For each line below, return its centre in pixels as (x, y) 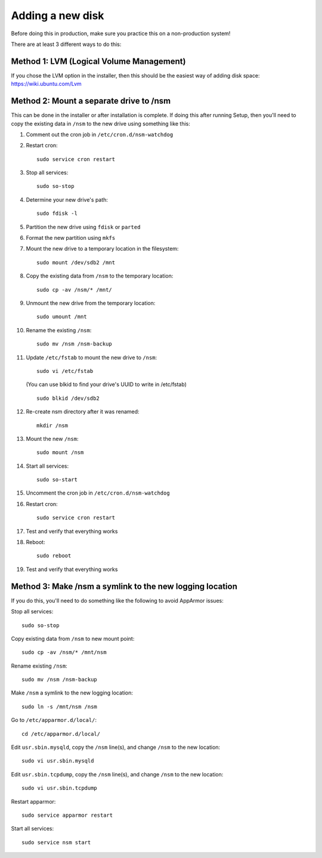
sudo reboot (54, 556)
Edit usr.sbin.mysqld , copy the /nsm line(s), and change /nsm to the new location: (116, 747)
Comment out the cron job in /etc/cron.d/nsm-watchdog (100, 134)
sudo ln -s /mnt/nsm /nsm (60, 706)
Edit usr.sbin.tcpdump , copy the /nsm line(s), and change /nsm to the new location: (117, 774)
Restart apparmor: (33, 801)
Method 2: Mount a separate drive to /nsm (91, 101)
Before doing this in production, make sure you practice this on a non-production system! (121, 33)
